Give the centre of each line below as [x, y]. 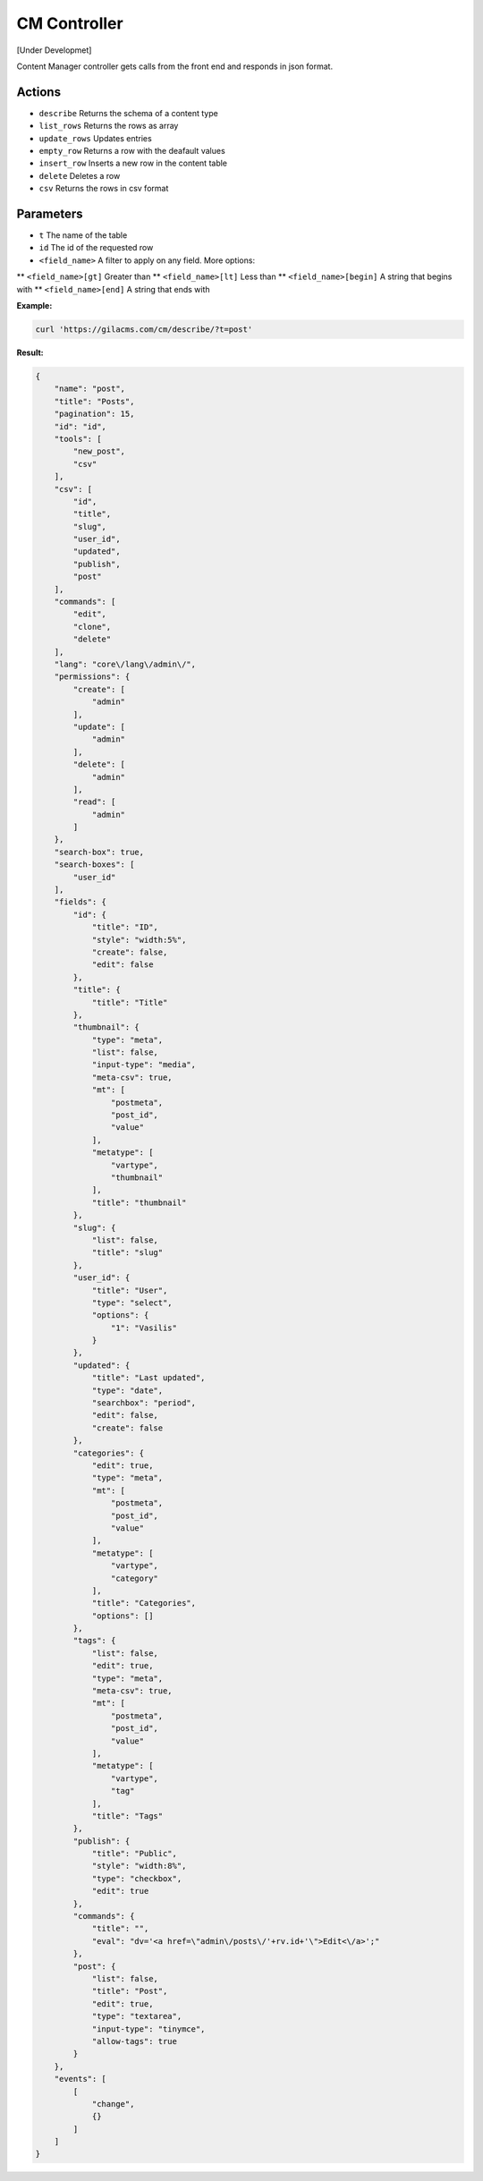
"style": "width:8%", [139, 1866]
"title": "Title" [130, 1002]
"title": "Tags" [127, 1816]
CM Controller [70, 23]
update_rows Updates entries [95, 138]
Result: [30, 352]
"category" [134, 1578]
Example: [34, 306]
